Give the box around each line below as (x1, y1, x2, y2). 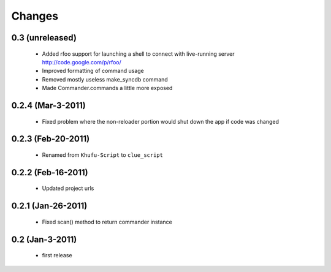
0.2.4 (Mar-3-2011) (11, 100, 86, 110)
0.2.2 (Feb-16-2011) (11, 167, 88, 178)
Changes (11, 9, 58, 23)
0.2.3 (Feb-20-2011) (11, 134, 90, 144)
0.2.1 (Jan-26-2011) (11, 201, 88, 211)
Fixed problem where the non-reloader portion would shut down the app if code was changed (42, 118, 279, 125)
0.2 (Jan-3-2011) (11, 234, 77, 244)
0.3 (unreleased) (11, 32, 77, 43)
